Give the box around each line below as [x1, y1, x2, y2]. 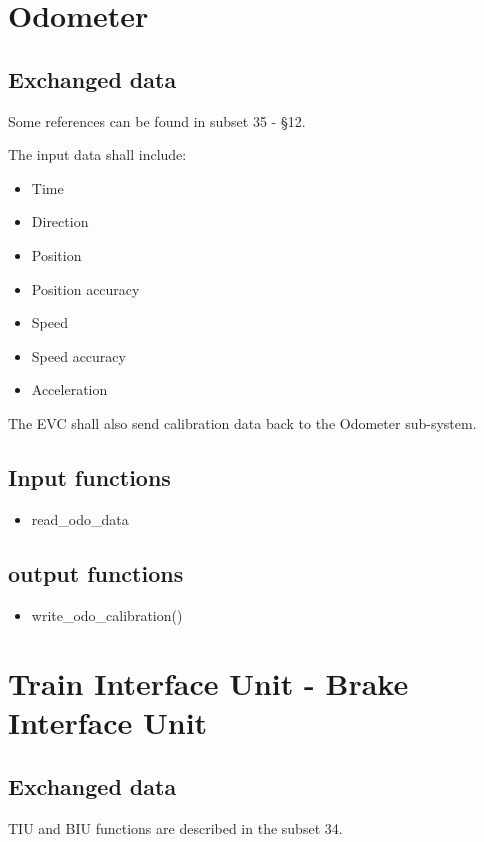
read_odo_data [31, 508, 129, 529]
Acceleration [31, 379, 108, 400]
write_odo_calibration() [31, 604, 183, 625]
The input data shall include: [8, 144, 187, 165]
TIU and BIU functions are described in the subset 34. [8, 817, 343, 838]
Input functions [8, 461, 171, 492]
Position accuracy [31, 278, 140, 299]
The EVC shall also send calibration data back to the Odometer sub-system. [8, 412, 477, 433]
